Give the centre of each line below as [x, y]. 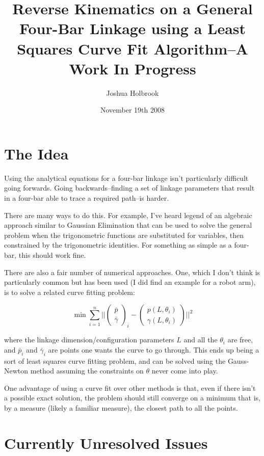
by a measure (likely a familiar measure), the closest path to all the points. [121, 407]
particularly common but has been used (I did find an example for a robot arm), [130, 282]
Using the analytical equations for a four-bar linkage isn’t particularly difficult [126, 178]
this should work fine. [52, 254]
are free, [240, 340]
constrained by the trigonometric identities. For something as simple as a [118, 245]
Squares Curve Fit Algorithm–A [133, 48]
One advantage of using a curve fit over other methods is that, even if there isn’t [130, 387]
